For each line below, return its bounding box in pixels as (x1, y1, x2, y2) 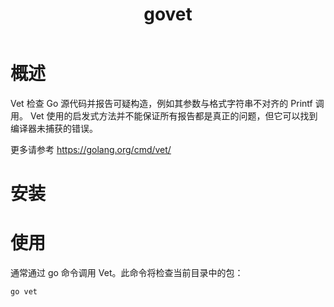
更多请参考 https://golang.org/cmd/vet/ (10, 143, 172, 155)
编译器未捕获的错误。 (10, 122, 98, 134)
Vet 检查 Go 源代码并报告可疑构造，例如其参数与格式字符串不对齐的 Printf (10, 97, 313, 109)
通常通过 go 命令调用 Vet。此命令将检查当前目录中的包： (10, 267, 244, 279)
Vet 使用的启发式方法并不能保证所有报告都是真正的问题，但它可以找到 (29, 109, 318, 122)
